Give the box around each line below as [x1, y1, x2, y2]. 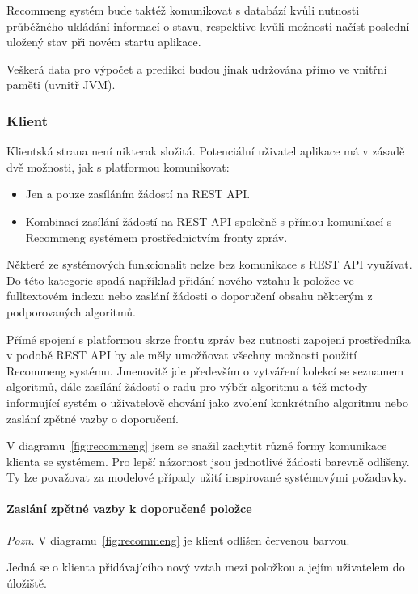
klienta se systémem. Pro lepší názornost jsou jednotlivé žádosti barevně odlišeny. [6, 452, 410, 469]
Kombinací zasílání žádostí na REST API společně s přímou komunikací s [25, 212, 392, 229]
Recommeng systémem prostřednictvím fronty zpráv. [25, 228, 288, 245]
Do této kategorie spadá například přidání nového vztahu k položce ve [6, 271, 354, 288]
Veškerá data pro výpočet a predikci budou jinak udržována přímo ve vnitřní [6, 60, 387, 77]
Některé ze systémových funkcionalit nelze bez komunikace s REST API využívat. [6, 256, 412, 273]
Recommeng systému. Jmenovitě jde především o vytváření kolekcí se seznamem [6, 362, 404, 379]
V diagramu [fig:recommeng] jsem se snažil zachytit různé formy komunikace [6, 437, 387, 454]
